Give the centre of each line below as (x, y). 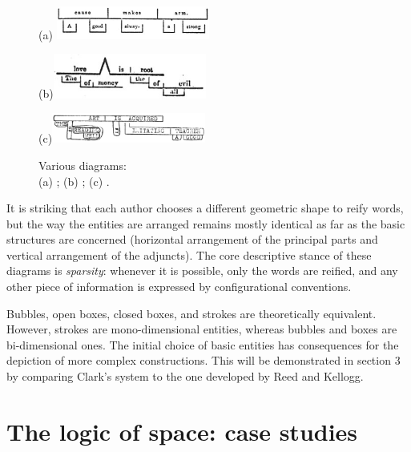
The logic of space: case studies (182, 431)
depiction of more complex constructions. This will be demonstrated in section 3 (203, 360)
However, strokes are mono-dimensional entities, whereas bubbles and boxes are (202, 329)
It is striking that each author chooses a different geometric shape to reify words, (205, 208)
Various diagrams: (83, 165)
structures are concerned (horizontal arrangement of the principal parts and (192, 239)
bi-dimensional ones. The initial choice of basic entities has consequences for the (203, 344)
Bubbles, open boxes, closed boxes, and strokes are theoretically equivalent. (191, 313)
